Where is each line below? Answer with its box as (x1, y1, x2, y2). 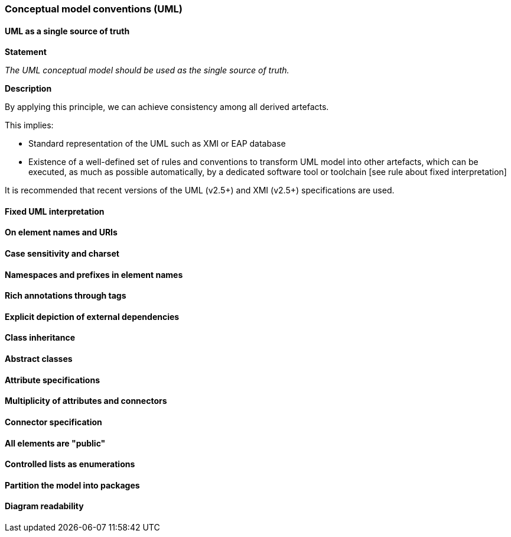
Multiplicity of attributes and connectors (5, 396, 167, 406)
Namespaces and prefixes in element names (5, 269, 183, 280)
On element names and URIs (5, 227, 118, 238)
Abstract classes (5, 354, 73, 364)
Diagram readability (5, 501, 84, 512)
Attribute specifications (5, 374, 100, 385)
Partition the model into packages (5, 480, 140, 490)
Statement (5, 47, 47, 57)
